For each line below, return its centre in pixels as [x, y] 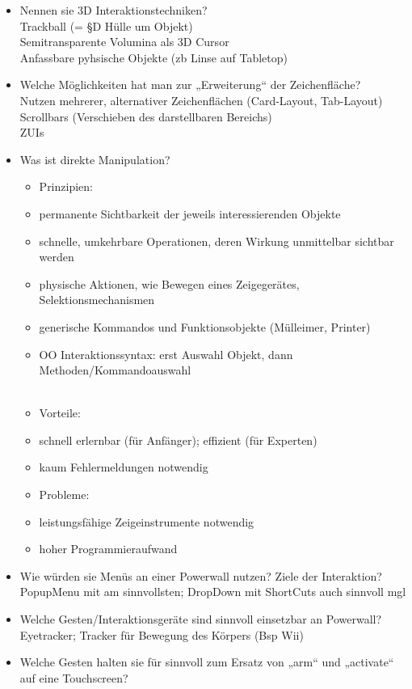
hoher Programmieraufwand [108, 549]
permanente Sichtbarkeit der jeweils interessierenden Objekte [190, 213]
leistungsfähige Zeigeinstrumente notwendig [147, 521]
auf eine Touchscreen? [74, 677]
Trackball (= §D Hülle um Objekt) [106, 25]
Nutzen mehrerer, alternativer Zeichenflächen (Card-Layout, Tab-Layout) [201, 100]
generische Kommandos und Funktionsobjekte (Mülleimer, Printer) [205, 326]
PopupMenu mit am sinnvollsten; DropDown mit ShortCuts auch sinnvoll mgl [213, 592]
